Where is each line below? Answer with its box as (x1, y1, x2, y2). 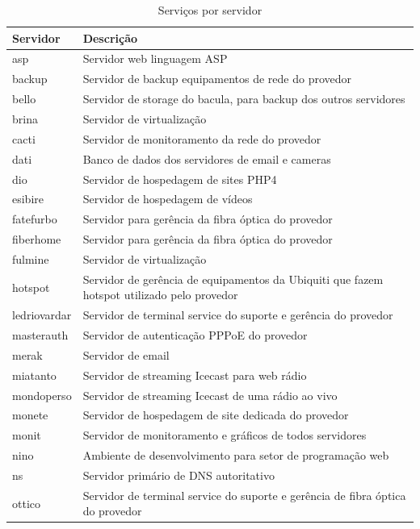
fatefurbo (12, 210, 57, 227)
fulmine (12, 250, 49, 267)
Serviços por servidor (157, 2, 262, 18)
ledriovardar (12, 306, 72, 323)
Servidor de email (82, 346, 170, 363)
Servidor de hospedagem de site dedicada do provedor (82, 406, 349, 423)
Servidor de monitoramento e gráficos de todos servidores (82, 427, 367, 444)
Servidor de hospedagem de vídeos (82, 190, 253, 207)
